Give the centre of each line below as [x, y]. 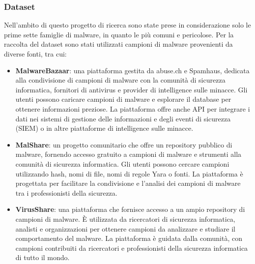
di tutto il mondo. [42, 257]
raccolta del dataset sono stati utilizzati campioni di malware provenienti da [118, 44]
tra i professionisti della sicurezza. [66, 192]
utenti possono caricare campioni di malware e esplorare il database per [123, 99]
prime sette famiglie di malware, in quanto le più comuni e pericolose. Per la [119, 34]
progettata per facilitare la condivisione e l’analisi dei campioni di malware [128, 183]
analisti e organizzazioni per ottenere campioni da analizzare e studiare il [125, 228]
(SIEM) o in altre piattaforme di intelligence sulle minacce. [104, 128]
